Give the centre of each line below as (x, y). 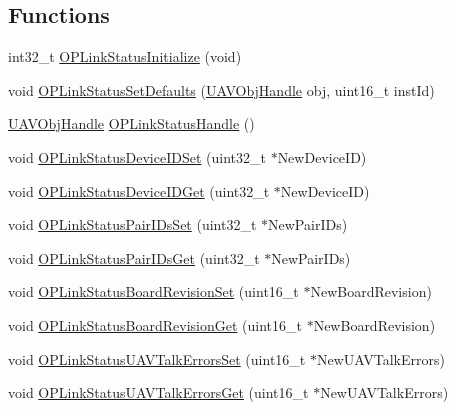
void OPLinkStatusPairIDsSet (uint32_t (132, 224)
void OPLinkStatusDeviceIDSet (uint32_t (137, 156)
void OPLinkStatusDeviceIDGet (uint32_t (139, 190)
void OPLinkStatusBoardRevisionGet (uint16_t (155, 324)
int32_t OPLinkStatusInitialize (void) (125, 56)
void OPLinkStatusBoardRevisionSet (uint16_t (153, 291)
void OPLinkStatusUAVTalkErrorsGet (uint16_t (158, 392)
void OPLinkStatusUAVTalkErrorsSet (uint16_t (157, 358)
